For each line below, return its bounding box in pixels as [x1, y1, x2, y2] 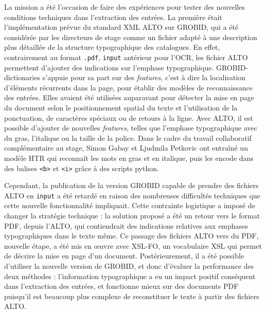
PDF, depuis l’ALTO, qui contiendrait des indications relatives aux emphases [4, 220, 248, 231]
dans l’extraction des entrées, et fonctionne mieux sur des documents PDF [4, 281, 239, 291]
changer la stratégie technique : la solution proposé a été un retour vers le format [4, 210, 260, 221]
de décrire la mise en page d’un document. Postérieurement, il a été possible [4, 250, 244, 261]
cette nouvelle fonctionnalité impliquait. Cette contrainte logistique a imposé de [4, 200, 255, 211]
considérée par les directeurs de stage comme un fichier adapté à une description [4, 31, 257, 42]
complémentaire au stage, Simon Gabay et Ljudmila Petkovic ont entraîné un [4, 142, 248, 153]
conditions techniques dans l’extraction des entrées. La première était [4, 11, 222, 22]
